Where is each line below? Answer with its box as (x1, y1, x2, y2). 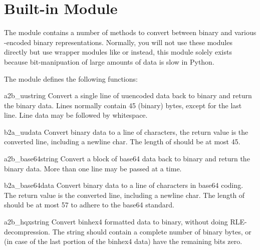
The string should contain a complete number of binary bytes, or (52, 226, 251, 236)
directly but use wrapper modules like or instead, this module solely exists (4, 47, 232, 57)
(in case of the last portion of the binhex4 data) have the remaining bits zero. (4, 236, 242, 246)
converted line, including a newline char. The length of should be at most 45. (4, 136, 240, 147)
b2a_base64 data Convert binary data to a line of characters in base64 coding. (4, 180, 243, 190)
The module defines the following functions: (4, 73, 138, 84)
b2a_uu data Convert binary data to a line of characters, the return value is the (4, 126, 248, 137)
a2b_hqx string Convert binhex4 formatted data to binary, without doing (4, 216, 228, 227)
